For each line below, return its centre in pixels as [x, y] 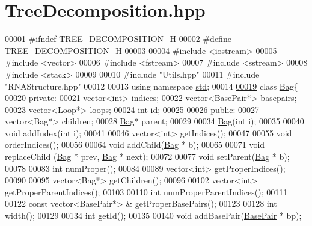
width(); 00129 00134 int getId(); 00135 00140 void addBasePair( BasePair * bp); [153, 215]
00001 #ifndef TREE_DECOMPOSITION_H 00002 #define [118, 39]
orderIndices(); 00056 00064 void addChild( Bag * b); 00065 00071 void [135, 145]
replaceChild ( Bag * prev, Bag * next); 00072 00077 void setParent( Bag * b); [147, 157]
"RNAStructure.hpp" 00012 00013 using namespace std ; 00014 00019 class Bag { [151, 86]
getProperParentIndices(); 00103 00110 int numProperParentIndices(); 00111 [146, 191]
